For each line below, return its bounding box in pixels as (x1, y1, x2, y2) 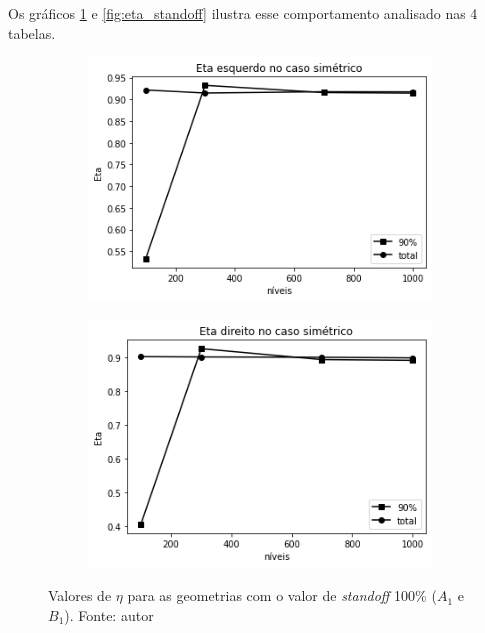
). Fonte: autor (64, 604, 154, 625)
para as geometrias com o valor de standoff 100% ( (127, 585, 437, 606)
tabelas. (8, 22, 56, 43)
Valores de (48, 585, 112, 606)
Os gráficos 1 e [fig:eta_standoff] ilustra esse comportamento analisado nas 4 (8, 3, 478, 23)
